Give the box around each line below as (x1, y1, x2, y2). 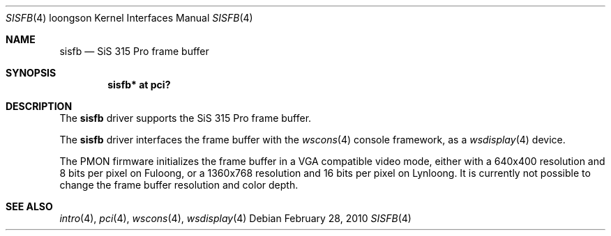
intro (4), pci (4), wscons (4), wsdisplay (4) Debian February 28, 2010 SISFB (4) (59, 212, 412, 224)
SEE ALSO (6, 200, 53, 212)
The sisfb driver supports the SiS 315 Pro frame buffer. (59, 112, 312, 124)
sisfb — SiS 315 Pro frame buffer (59, 45, 209, 57)
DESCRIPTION (6, 100, 73, 112)
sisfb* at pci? (107, 79, 171, 91)
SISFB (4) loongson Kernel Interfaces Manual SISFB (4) (6, 12, 253, 24)
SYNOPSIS (6, 67, 56, 79)
